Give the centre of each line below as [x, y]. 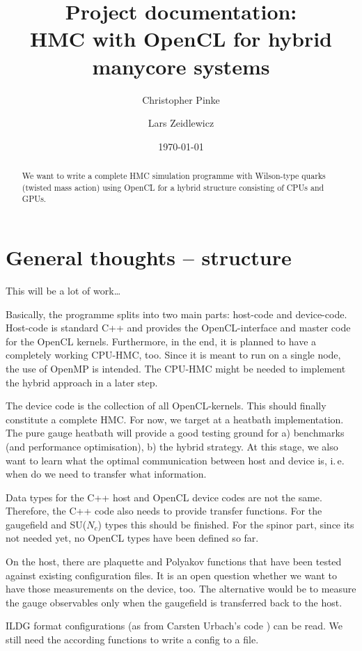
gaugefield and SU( [46, 524]
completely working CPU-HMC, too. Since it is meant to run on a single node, [173, 355]
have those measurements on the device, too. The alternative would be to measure [181, 589]
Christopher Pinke [181, 99]
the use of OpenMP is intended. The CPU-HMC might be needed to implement [176, 368]
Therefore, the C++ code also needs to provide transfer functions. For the [164, 511]
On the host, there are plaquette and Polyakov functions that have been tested [174, 562]
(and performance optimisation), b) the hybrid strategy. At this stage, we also [172, 446]
